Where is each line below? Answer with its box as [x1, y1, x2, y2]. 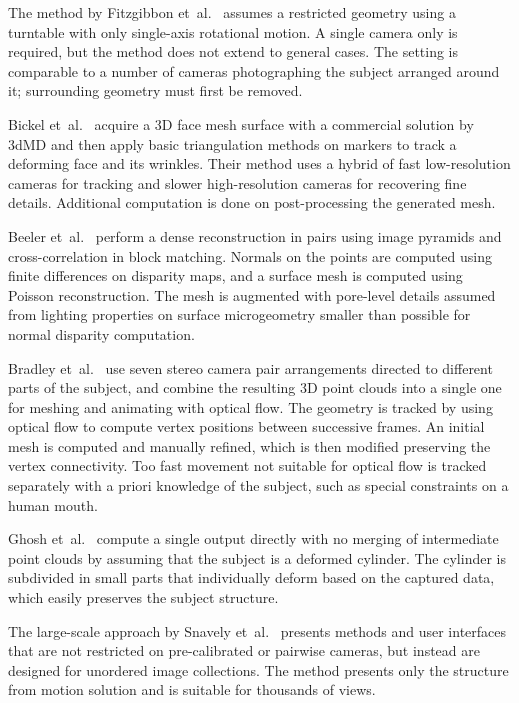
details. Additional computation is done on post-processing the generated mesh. [8, 192, 496, 213]
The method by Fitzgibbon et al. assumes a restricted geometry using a [8, 2, 456, 22]
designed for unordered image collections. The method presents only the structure [8, 659, 509, 680]
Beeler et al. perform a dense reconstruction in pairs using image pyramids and [8, 225, 502, 246]
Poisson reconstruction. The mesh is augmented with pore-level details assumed [8, 284, 496, 305]
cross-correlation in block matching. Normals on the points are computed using [8, 245, 492, 266]
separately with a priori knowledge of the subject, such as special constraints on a [8, 475, 509, 496]
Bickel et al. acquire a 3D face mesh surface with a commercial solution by [8, 113, 474, 134]
